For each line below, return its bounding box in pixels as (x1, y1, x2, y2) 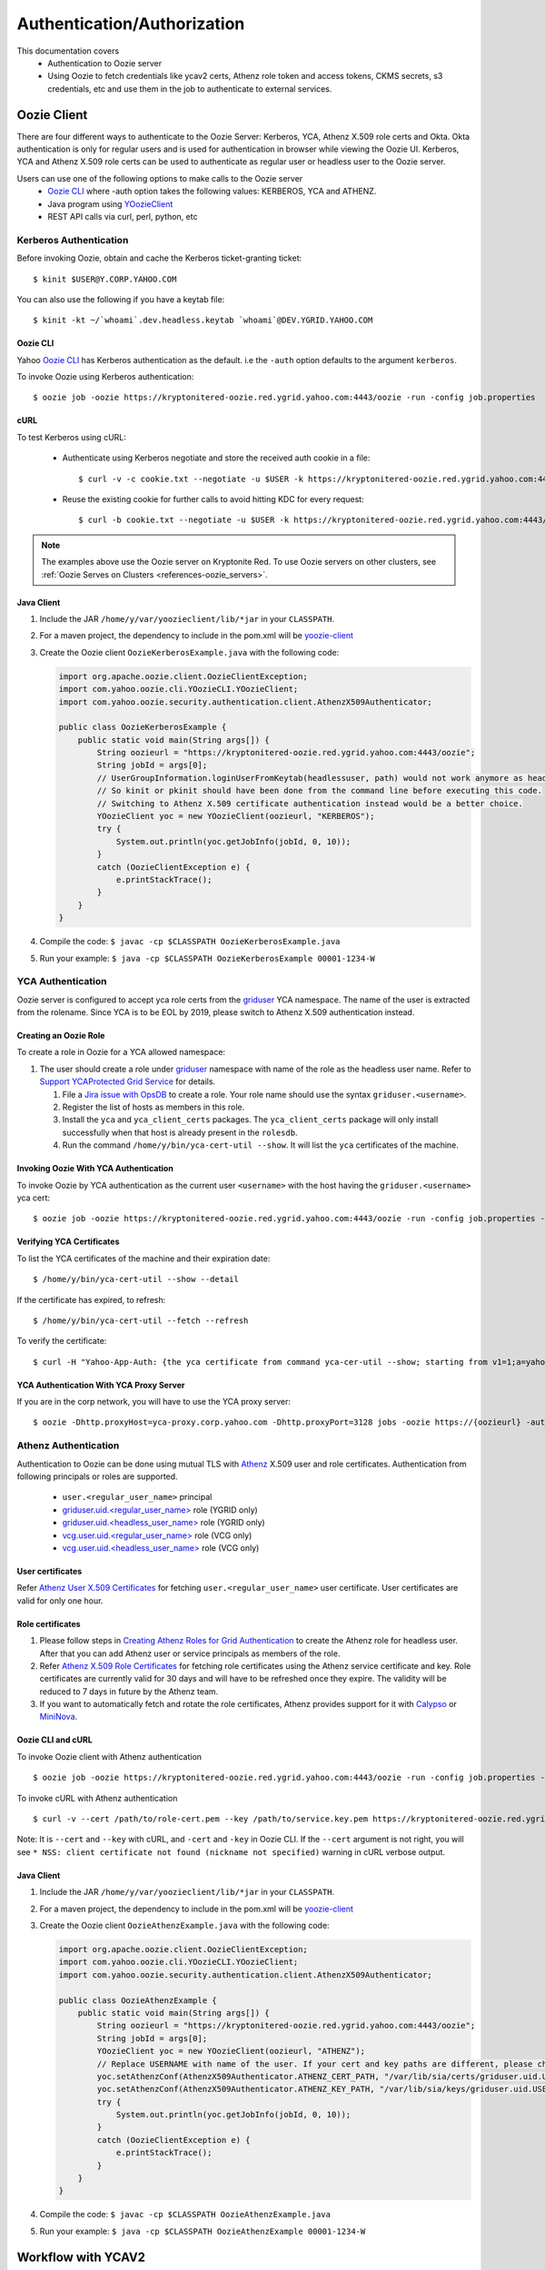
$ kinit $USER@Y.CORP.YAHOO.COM (33, 273, 177, 284)
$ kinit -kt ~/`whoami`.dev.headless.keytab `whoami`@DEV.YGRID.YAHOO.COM (33, 315, 373, 326)
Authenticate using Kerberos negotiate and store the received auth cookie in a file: (62, 452, 371, 463)
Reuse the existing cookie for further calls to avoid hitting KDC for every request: (62, 494, 364, 505)
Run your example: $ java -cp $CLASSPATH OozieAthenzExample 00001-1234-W (39, 2226, 366, 2236)
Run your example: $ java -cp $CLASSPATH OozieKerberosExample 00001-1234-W (39, 952, 376, 963)
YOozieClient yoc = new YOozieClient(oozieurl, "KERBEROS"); (96, 811, 375, 822)
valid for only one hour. (16, 1594, 104, 1606)
